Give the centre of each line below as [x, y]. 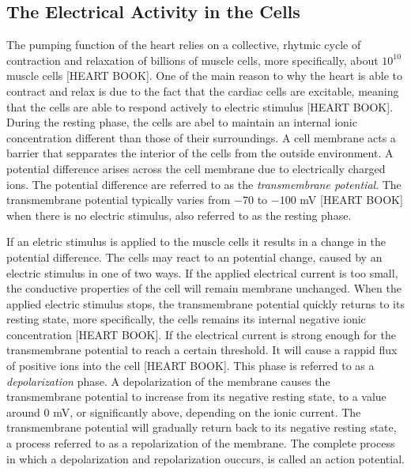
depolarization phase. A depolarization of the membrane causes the [168, 381]
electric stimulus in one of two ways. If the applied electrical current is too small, [202, 272]
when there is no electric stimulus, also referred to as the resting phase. [179, 215]
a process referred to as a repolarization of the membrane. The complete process [201, 443]
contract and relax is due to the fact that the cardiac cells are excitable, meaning [203, 91]
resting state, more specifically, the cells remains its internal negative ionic [186, 319]
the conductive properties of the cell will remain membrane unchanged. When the [204, 288]
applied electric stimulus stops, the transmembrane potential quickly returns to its [205, 303]
